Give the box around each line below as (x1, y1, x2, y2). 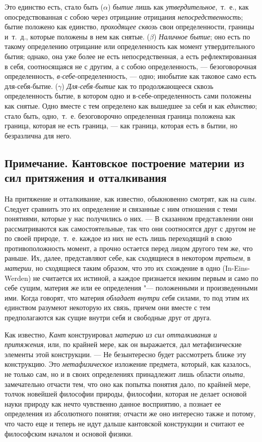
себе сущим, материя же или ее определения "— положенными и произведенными (5, 282, 258, 293)
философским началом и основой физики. (5, 428, 133, 438)
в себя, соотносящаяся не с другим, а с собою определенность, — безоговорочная (5, 61, 256, 71)
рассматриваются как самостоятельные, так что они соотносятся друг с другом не (5, 223, 256, 233)
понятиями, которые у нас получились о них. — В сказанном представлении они (5, 213, 253, 224)
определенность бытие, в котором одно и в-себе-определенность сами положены (5, 90, 251, 101)
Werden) (5, 272, 31, 283)
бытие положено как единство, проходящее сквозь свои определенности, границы (5, 21, 254, 32)
